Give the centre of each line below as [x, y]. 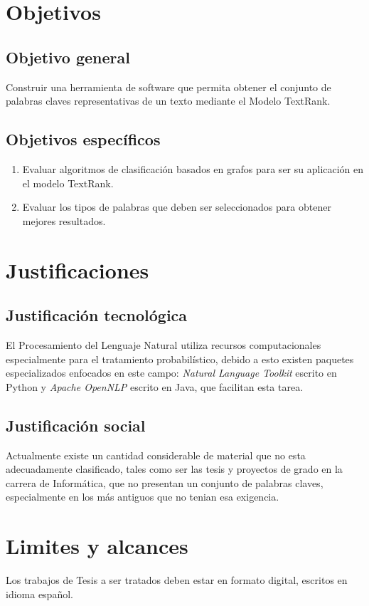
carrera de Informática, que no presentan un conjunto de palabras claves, [165, 482]
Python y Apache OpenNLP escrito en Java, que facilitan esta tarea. [155, 386]
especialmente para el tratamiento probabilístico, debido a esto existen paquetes [180, 359]
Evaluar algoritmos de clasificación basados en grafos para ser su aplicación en [193, 168]
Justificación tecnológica [97, 315]
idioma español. [39, 594]
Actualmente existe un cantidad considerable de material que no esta [156, 455]
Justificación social [76, 425]
